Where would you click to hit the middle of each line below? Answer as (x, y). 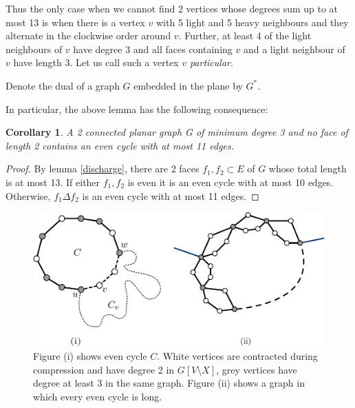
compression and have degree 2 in (104, 369)
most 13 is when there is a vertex (75, 22)
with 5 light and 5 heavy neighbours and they (252, 22)
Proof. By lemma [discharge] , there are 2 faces (103, 169)
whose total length (308, 169)
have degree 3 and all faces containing (153, 49)
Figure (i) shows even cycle (90, 356)
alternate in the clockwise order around (88, 35)
